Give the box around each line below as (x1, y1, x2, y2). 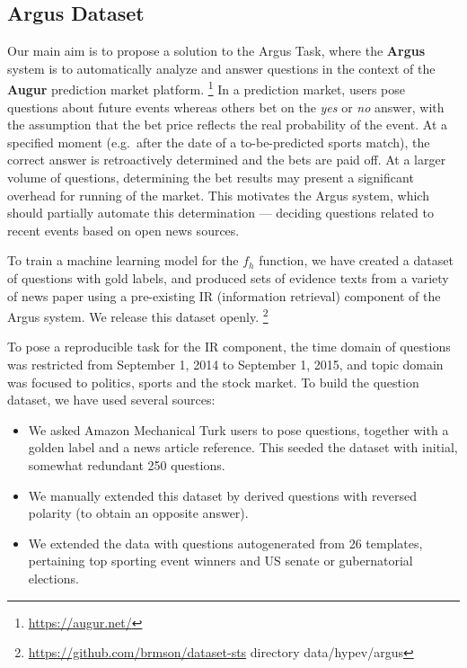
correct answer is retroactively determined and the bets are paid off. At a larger (7, 150, 446, 169)
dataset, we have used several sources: (7, 390, 216, 409)
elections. (28, 568, 79, 587)
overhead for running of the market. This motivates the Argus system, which (7, 185, 429, 204)
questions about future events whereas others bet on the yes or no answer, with (7, 97, 445, 116)
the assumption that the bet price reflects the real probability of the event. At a (7, 115, 447, 134)
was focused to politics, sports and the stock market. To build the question (7, 372, 419, 391)
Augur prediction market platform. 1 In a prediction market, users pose (7, 77, 406, 99)
